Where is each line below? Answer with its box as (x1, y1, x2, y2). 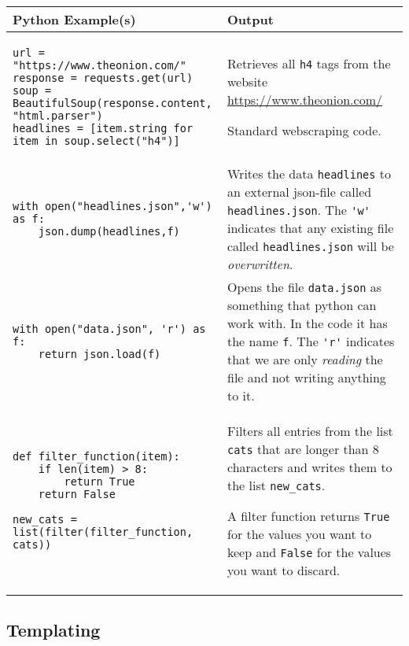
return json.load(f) (38, 347, 161, 360)
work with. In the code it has (227, 314, 388, 332)
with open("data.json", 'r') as (13, 322, 206, 335)
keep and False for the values (227, 543, 392, 561)
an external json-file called (227, 183, 372, 201)
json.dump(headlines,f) (38, 225, 180, 238)
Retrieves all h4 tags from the (227, 54, 391, 72)
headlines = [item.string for (13, 122, 193, 135)
